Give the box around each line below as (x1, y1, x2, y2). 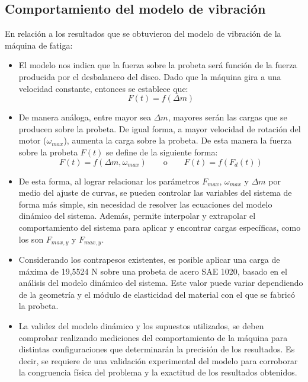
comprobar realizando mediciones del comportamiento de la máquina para (18, 331, 288, 343)
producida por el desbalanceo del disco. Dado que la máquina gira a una (18, 70, 281, 82)
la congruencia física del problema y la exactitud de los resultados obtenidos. (18, 366, 297, 378)
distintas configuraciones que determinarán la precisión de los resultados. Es (18, 343, 295, 355)
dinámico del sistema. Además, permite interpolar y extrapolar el (18, 209, 256, 222)
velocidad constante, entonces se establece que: (18, 82, 188, 94)
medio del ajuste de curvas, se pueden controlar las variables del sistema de (18, 186, 292, 199)
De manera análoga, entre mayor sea (18, 111, 151, 123)
